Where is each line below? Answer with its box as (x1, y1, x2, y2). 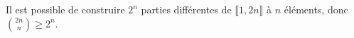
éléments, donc (284, 2, 348, 16)
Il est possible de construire (6, 2, 125, 16)
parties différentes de (141, 2, 232, 16)
